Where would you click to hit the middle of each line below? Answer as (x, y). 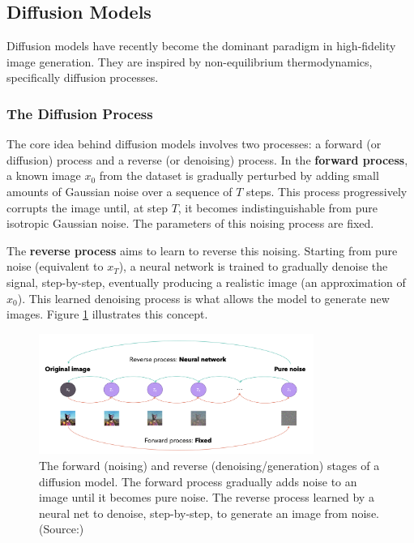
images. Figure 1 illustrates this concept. (107, 314)
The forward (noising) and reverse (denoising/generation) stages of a (209, 466)
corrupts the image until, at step (87, 207)
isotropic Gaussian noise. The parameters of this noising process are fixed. (190, 223)
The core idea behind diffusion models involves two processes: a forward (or (194, 144)
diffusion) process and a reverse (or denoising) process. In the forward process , (207, 159)
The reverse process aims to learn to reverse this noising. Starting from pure (202, 250)
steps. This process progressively (327, 191)
